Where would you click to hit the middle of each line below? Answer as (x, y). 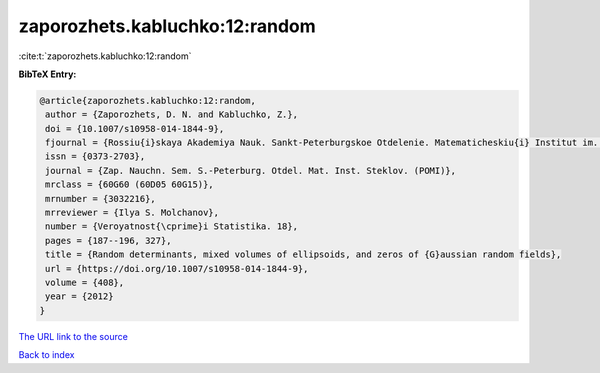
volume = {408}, (85, 282)
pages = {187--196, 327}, (108, 240)
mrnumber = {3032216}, (101, 198)
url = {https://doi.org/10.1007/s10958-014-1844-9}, (177, 268)
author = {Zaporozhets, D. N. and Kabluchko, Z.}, (172, 114)
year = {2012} (79, 296)
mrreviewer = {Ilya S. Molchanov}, (132, 213)
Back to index (46, 355)
